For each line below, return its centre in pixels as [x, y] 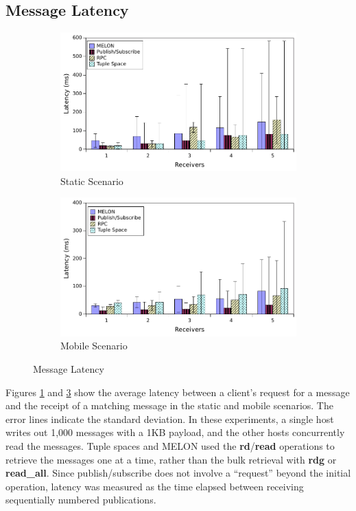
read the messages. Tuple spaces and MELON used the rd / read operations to [170, 445]
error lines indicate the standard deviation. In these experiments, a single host [170, 418]
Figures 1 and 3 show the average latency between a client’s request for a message [178, 392]
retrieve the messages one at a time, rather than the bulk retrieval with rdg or [171, 459]
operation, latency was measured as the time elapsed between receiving [155, 486]
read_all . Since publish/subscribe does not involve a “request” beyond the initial [178, 473]
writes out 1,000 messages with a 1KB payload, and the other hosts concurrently [175, 432]
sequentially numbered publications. [81, 500]
